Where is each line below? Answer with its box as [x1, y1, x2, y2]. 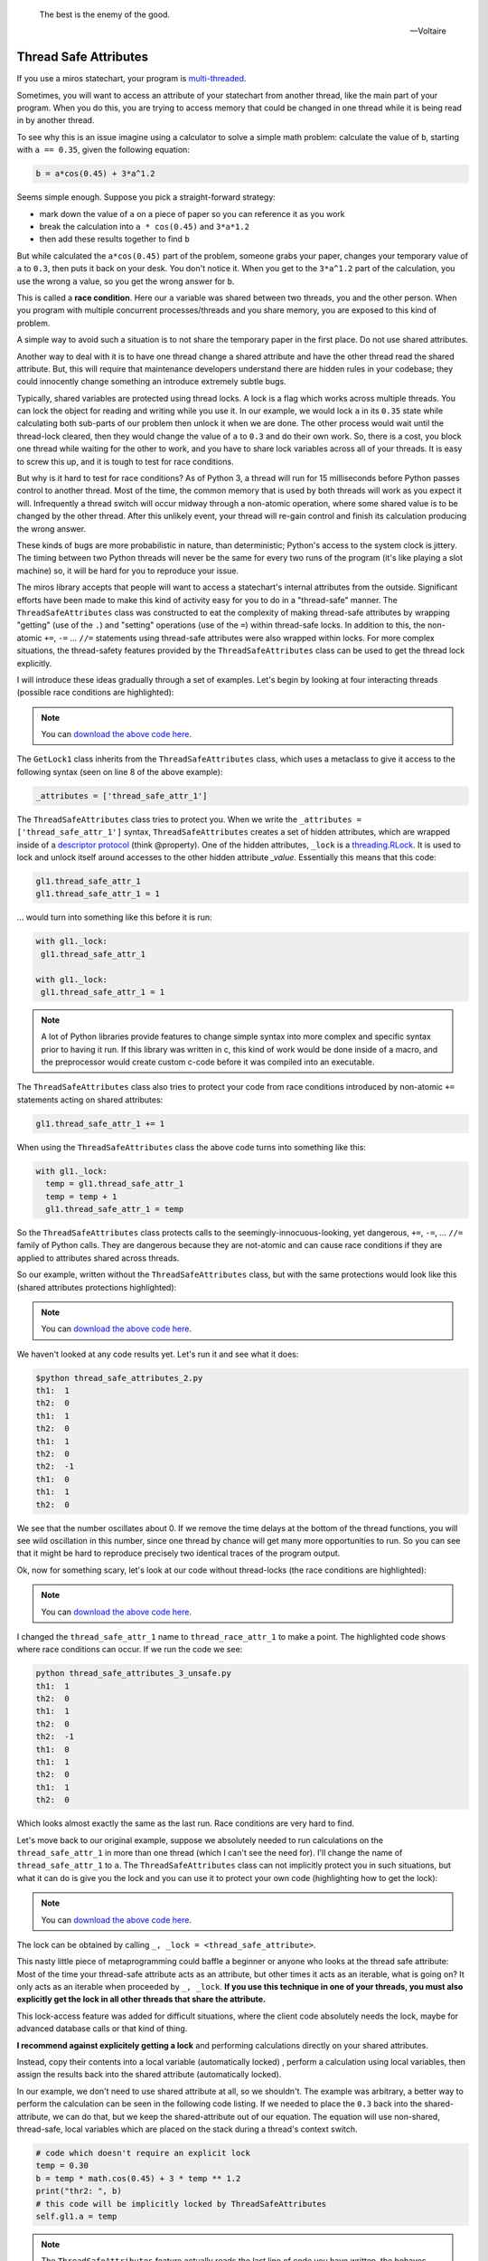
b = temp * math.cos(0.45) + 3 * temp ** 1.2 [35, 2173, 241, 2183]
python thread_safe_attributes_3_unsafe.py [35, 1669, 232, 1679]
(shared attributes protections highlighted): [16, 1282, 177, 1292]
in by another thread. [16, 115, 95, 126]
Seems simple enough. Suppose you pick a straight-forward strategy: [16, 192, 276, 203]
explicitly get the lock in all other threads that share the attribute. [16, 1994, 267, 2005]
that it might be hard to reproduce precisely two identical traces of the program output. [16, 1547, 341, 1559]
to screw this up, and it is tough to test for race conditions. [16, 456, 234, 467]
